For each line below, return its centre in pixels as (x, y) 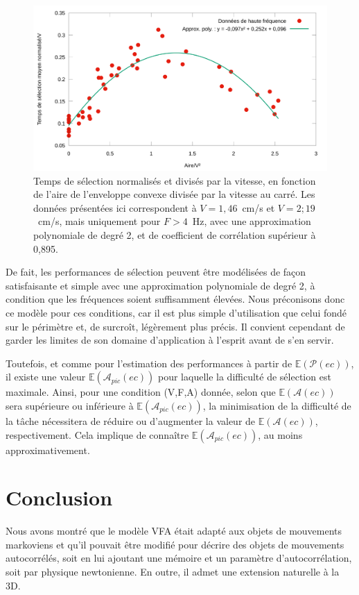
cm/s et (259, 207)
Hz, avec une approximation (252, 221)
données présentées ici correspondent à (115, 207)
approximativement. (48, 450)
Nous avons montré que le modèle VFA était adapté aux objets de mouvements (174, 531)
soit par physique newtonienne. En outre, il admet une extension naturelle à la (173, 572)
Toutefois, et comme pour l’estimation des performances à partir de (149, 363)
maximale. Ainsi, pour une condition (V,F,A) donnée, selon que (141, 392)
